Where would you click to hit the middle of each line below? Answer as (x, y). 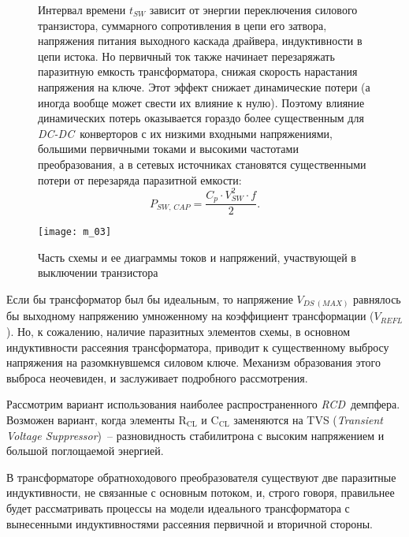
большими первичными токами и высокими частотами (168, 149)
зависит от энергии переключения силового (253, 9)
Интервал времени (82, 9)
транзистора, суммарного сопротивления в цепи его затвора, (182, 25)
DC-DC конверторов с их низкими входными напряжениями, (185, 133)
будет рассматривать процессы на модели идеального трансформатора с (178, 508)
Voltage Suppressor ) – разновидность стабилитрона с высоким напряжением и (195, 435)
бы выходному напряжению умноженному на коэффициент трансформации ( (190, 316)
